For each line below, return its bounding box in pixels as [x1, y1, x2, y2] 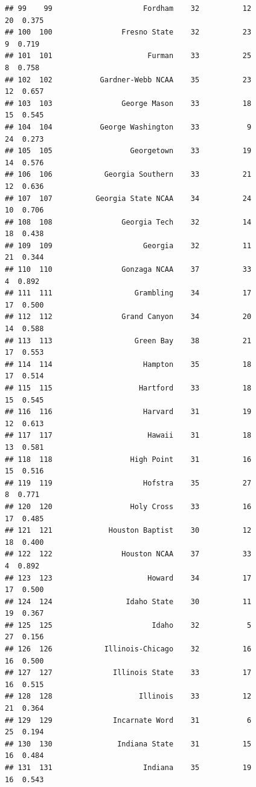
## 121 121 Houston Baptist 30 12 [5, 526, 252, 535]
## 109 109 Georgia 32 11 [5, 241, 252, 250]
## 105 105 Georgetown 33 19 [5, 147, 252, 156]
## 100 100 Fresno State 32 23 [5, 28, 252, 37]
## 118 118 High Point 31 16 [5, 455, 252, 464]
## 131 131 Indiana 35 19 [5, 763, 252, 772]
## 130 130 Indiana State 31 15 [5, 739, 252, 748]
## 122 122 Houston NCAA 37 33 [5, 550, 252, 559]
